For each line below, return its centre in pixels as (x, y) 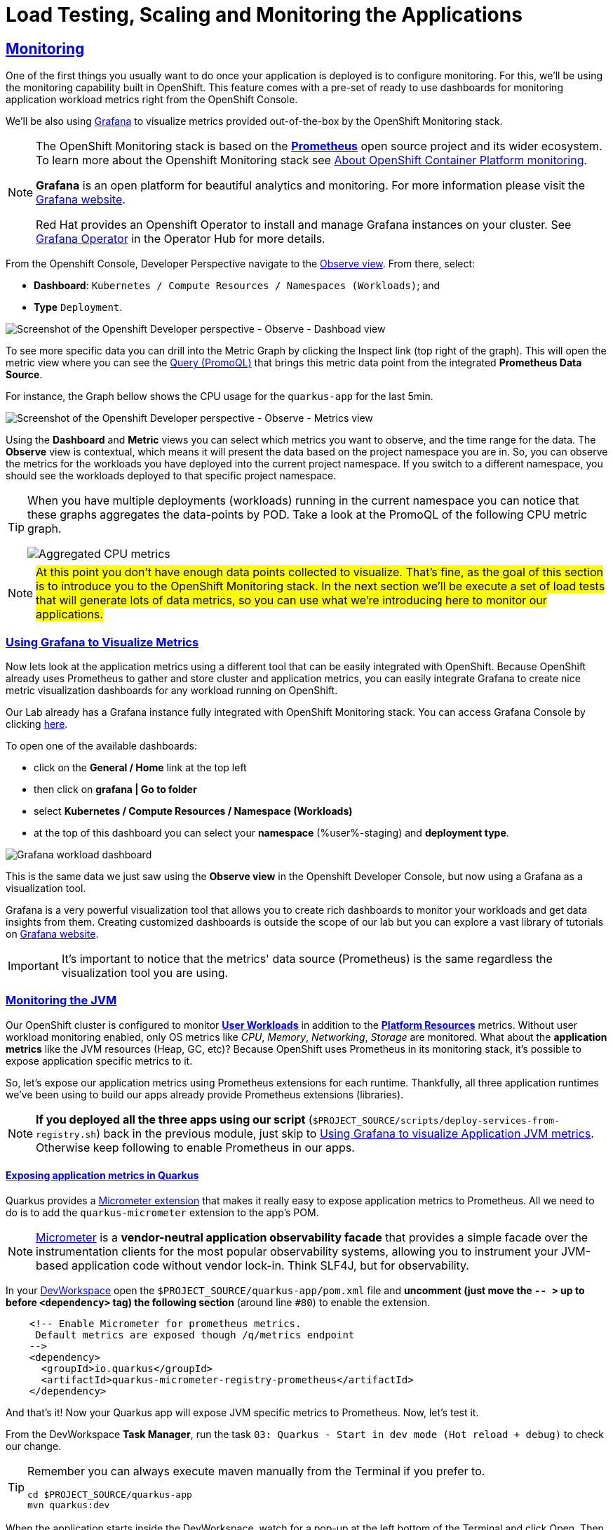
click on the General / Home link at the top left (140, 767)
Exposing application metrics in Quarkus (102, 1176)
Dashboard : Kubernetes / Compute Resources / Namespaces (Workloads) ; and (237, 286)
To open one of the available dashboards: (101, 745)
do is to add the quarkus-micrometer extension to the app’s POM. (162, 1212)
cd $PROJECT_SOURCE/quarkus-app (110, 1494)
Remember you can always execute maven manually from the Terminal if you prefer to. (256, 1471)
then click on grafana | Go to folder (115, 789)
